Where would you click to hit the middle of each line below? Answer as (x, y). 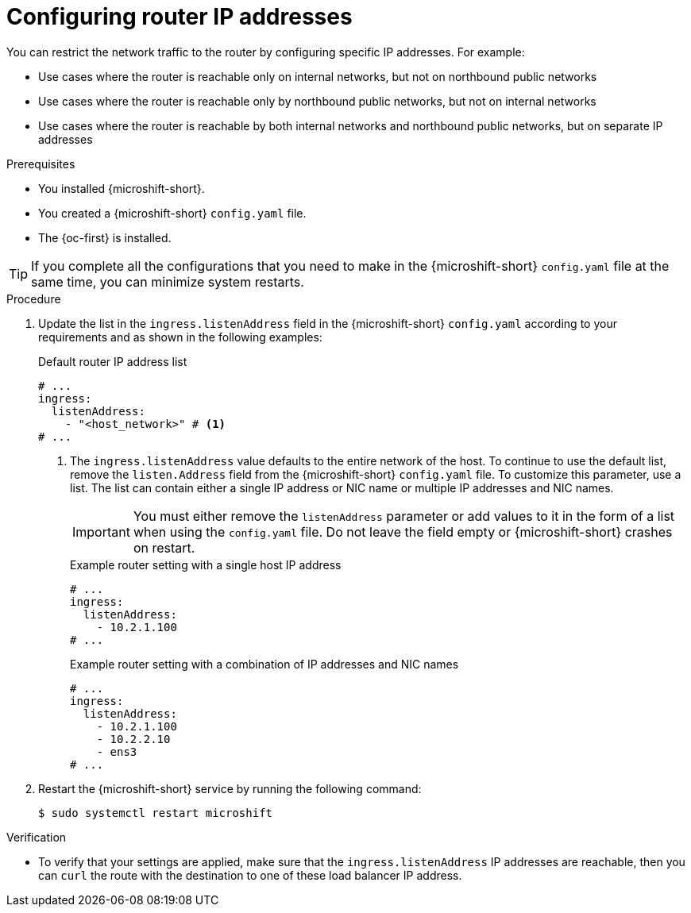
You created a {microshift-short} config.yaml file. (172, 213)
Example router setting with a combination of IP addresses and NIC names (264, 664)
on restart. (164, 547)
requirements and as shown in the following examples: (180, 337)
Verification (37, 837)
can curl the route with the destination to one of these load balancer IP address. (250, 875)
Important (101, 532)
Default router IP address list (113, 361)
